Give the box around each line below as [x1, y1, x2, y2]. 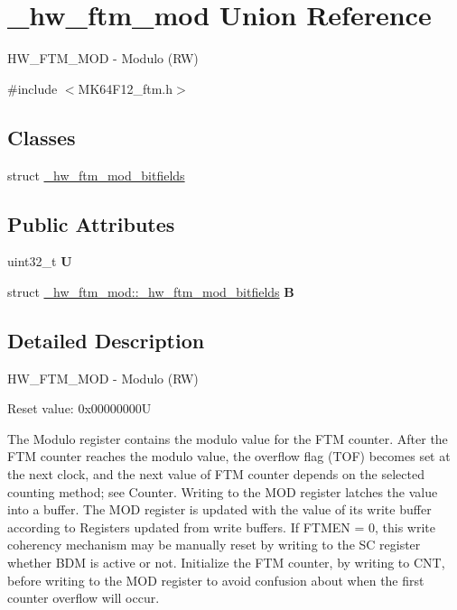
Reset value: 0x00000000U [7, 399, 152, 418]
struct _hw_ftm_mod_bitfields [7, 165, 185, 184]
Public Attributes [7, 209, 175, 237]
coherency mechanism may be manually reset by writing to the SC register [7, 535, 421, 554]
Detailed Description [7, 326, 205, 354]
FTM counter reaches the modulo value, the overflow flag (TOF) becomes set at [7, 447, 451, 466]
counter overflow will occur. [7, 588, 160, 607]
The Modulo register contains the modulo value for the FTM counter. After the [7, 429, 448, 448]
